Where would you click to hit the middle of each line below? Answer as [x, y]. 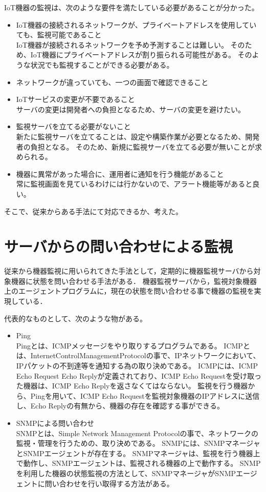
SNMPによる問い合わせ [55, 423]
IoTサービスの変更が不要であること [75, 99]
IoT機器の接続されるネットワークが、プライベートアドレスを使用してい [136, 24]
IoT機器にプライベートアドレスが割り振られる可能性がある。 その [141, 55]
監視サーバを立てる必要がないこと [73, 126]
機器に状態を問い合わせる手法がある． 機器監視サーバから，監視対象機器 [134, 281]
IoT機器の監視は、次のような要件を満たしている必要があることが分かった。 [131, 7]
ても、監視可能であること [59, 35]
